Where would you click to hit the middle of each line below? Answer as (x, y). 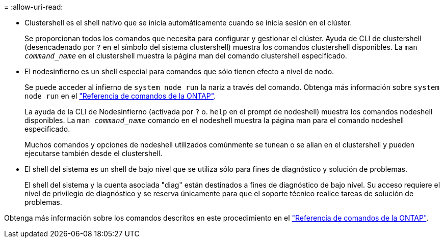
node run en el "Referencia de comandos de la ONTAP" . (120, 96)
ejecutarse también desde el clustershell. (94, 153)
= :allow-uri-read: (34, 7)
